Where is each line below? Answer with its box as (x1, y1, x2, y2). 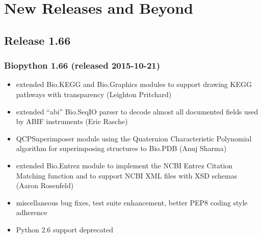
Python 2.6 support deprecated (16, 224, 113, 234)
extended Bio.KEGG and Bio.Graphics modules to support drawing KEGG (16, 79, 252, 90)
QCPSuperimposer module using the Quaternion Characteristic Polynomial (16, 133, 252, 143)
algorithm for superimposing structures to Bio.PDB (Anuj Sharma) (16, 143, 227, 154)
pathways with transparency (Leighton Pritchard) (16, 88, 172, 99)
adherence (16, 207, 47, 218)
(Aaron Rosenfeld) (16, 180, 74, 191)
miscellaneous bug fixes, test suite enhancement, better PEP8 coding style (16, 197, 248, 207)
